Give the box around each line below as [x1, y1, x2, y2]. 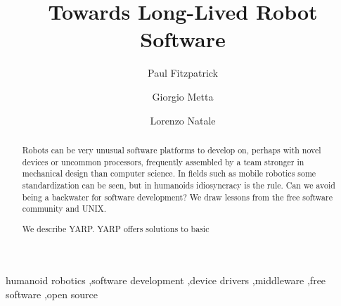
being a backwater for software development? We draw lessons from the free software [22, 191, 333, 203]
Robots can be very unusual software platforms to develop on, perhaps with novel [22, 144, 321, 155]
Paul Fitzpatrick [147, 65, 218, 80]
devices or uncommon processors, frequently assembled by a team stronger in [22, 155, 304, 167]
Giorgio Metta [152, 89, 214, 103]
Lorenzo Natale [150, 113, 216, 127]
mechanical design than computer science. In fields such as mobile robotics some [22, 167, 316, 179]
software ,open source [6, 286, 98, 301]
